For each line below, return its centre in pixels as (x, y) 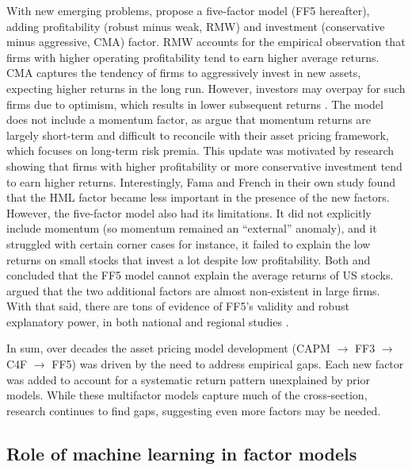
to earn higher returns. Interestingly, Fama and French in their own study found (201, 181)
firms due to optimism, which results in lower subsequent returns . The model (195, 104)
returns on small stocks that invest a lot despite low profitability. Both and (189, 259)
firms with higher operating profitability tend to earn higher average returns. (193, 57)
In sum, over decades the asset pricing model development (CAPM (168, 348)
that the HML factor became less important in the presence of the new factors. (198, 197)
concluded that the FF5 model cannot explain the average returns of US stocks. (200, 275)
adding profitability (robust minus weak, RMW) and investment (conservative (196, 26)
